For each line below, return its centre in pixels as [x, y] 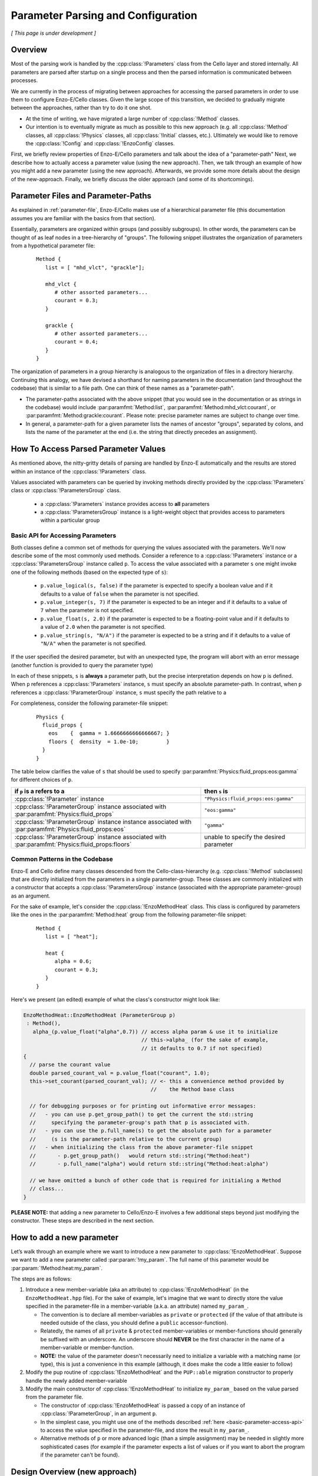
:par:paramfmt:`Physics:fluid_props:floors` [73, 844]
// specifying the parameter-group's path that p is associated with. [140, 1123]
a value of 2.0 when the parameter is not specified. [103, 627]
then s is [216, 791]
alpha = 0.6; [73, 961]
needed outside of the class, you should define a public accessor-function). [134, 1322]
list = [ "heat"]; [72, 937]
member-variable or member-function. [87, 1348]
